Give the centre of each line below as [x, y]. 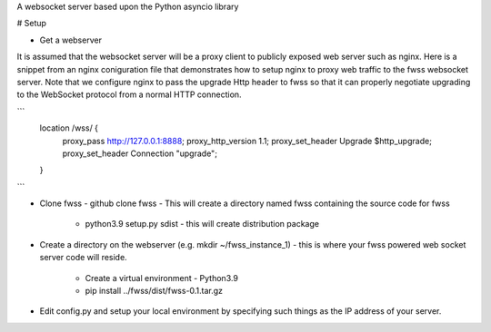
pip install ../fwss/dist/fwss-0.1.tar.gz [154, 291]
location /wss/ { [69, 128]
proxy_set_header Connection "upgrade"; [140, 153]
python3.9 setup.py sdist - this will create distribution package [202, 224]
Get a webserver [70, 40]
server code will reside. [83, 258]
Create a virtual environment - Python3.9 [161, 278]
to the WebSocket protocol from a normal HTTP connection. [129, 94]
